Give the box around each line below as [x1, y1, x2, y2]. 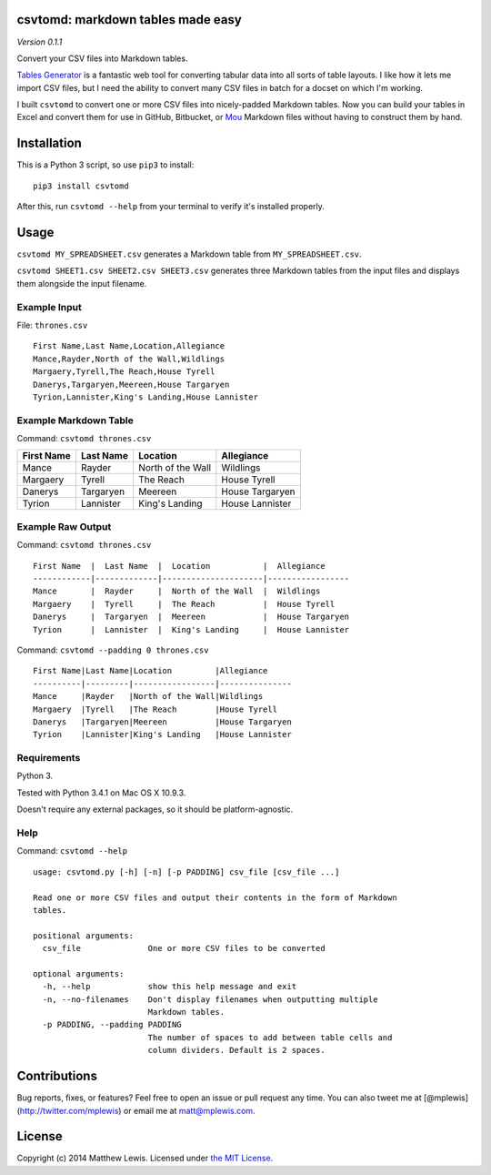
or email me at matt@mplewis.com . [123, 1105, 256, 1116]
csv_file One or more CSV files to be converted [42, 943, 326, 954]
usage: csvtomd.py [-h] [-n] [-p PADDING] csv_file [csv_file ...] [33, 866, 340, 877]
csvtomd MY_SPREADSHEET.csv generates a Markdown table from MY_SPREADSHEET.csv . [16, 248, 363, 259]
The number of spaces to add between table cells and [147, 1032, 393, 1042]
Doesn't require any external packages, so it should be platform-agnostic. [16, 804, 294, 815]
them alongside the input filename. [16, 278, 147, 289]
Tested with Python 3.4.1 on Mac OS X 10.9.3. [16, 787, 186, 798]
